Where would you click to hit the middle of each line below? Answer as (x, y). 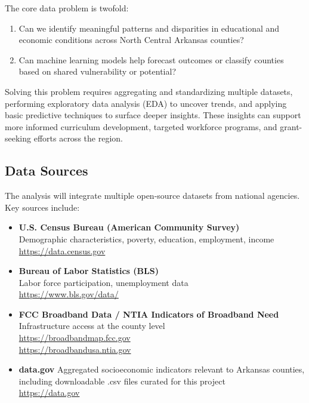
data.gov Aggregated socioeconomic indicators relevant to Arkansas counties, (162, 369)
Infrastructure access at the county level (92, 326)
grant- (291, 126)
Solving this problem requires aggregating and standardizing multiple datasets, (149, 91)
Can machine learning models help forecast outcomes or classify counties (151, 59)
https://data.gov (49, 393)
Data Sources (47, 170)
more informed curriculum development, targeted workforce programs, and (141, 126)
